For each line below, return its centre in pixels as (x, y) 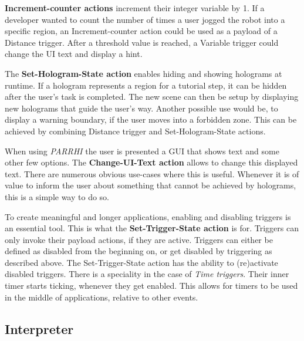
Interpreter (39, 328)
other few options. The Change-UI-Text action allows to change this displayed (151, 162)
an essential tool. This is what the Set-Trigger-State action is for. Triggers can (152, 228)
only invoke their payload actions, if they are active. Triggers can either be (139, 239)
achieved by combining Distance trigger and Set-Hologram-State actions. (135, 131)
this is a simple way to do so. (57, 196)
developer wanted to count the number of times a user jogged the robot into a (145, 19)
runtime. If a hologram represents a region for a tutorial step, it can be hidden (146, 85)
